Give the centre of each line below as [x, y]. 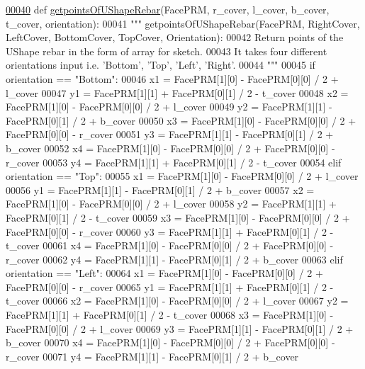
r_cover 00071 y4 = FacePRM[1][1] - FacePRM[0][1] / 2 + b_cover [152, 356]
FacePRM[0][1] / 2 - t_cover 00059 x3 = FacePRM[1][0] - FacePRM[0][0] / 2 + [178, 217]
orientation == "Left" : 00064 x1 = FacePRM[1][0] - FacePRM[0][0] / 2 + [164, 273]
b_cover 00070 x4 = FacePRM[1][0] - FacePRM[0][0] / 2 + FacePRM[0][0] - [170, 342]
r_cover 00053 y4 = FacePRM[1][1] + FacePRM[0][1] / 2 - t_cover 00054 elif [174, 162]
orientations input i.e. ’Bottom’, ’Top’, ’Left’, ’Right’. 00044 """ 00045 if [161, 65]
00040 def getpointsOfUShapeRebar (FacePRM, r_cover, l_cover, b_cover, [168, 9]
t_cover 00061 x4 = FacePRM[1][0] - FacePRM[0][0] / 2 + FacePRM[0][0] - [170, 245]
